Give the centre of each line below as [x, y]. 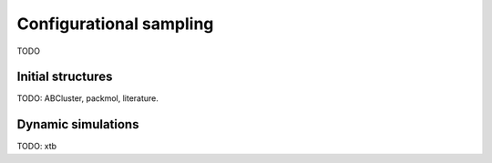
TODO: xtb [37, 147]
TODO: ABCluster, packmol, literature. [88, 98]
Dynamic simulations [78, 124]
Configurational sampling [115, 24]
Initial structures [65, 77]
